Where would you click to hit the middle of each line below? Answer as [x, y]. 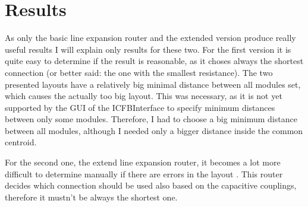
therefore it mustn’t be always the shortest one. [91, 197]
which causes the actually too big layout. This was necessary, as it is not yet [144, 96]
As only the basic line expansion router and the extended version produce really [150, 38]
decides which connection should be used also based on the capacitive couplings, [151, 185]
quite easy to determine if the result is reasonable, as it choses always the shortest [154, 61]
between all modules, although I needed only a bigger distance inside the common [154, 130]
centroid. [21, 142]
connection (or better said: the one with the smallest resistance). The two [139, 72]
